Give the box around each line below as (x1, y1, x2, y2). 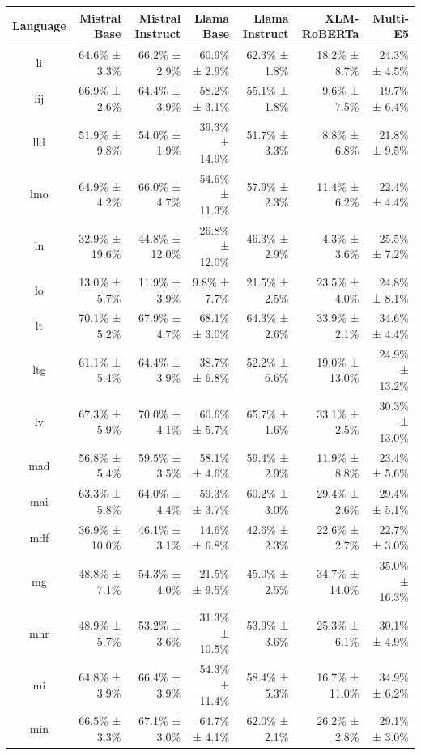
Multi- (372, 9, 409, 26)
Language (12, 17, 66, 34)
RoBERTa (301, 25, 359, 42)
